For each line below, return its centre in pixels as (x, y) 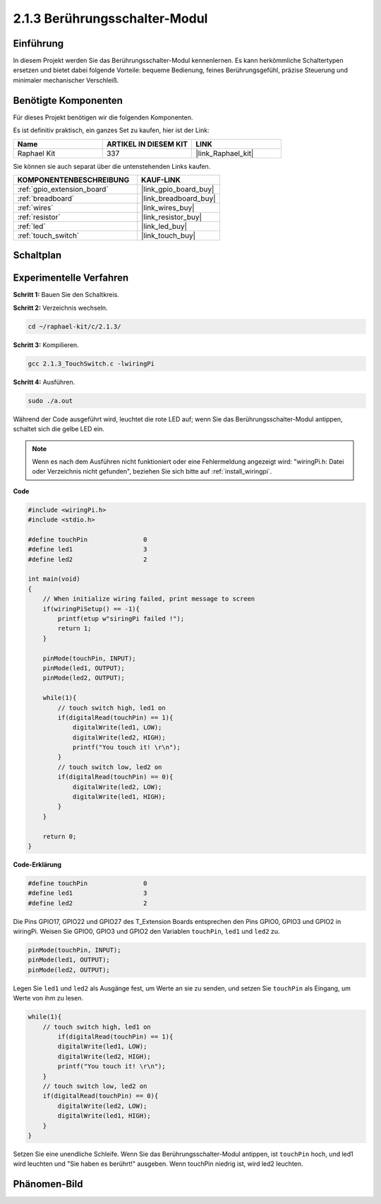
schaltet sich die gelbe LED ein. (59, 429)
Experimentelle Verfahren (71, 278)
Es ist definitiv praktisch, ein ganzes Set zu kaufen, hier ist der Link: (111, 130)
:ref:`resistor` (39, 217)
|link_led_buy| (164, 226)
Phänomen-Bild (48, 1184)
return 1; (74, 629)
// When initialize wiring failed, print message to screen (149, 599)
